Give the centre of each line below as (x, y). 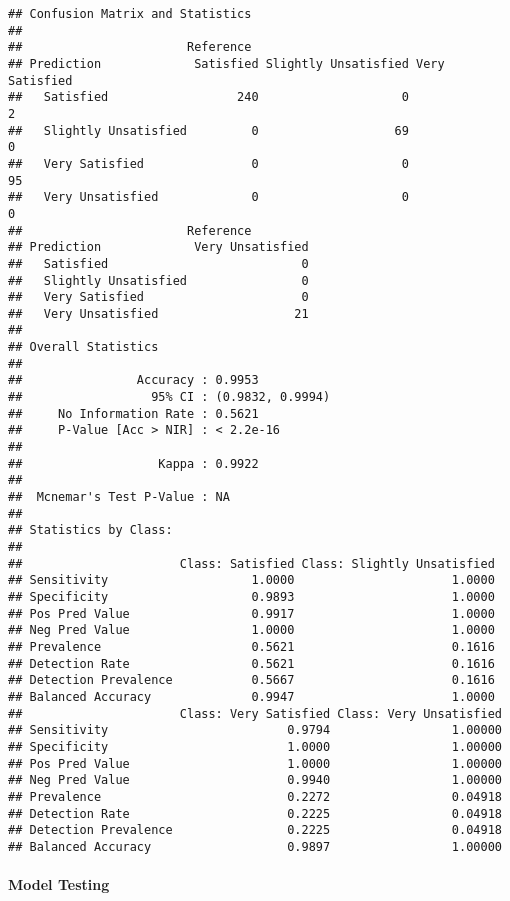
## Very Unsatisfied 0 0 (208, 197)
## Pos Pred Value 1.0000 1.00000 (255, 763)
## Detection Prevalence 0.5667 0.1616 (251, 680)
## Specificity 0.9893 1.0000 (251, 596)
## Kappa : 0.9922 (133, 463)
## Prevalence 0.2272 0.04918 (255, 796)
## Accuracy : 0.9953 (133, 380)
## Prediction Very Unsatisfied (158, 247)
